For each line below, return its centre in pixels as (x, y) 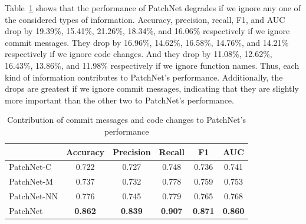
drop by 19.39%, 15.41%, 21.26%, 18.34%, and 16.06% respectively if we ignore (147, 31)
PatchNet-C (30, 167)
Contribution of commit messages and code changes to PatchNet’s (126, 120)
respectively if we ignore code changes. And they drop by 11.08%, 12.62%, (139, 54)
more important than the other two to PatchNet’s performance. (119, 100)
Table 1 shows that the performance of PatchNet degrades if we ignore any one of (153, 8)
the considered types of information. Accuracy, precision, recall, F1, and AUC (145, 19)
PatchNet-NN (34, 196)
